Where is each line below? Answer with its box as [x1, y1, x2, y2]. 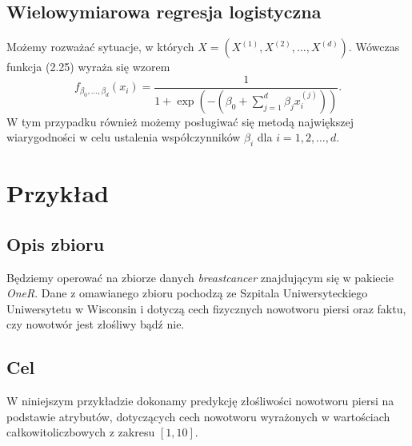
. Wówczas [348, 38, 400, 55]
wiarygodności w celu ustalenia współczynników [6, 129, 241, 145]
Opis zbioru [6, 231, 105, 256]
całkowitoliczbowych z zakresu [6, 424, 155, 440]
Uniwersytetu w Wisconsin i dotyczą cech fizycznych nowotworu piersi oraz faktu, [6, 300, 406, 317]
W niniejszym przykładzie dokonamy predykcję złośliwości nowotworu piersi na [6, 392, 394, 409]
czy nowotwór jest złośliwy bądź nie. [6, 316, 185, 333]
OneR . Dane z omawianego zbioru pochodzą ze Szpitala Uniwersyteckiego [6, 285, 368, 301]
